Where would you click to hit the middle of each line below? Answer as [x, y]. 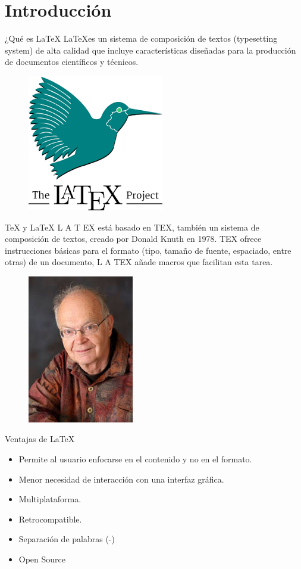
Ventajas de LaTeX [40, 439]
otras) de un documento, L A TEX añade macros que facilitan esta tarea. [139, 262]
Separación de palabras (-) [67, 539]
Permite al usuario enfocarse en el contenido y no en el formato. [135, 459]
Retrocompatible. [50, 519]
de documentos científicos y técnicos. [72, 62]
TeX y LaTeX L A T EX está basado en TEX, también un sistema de [132, 227]
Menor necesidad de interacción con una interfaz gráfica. [121, 479]
